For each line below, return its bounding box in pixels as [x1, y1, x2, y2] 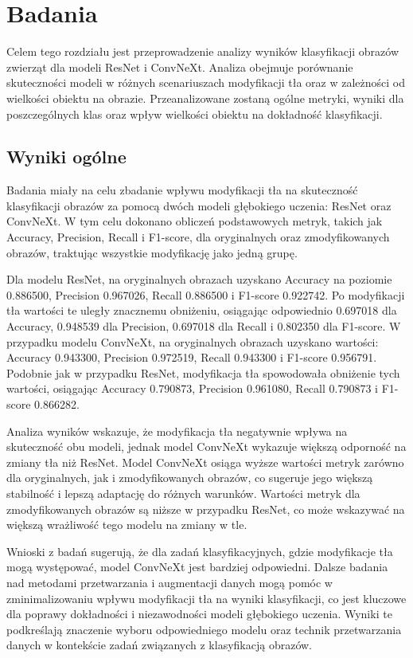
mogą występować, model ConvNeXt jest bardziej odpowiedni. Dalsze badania [6, 558, 388, 575]
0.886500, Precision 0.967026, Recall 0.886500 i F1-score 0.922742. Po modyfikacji [6, 286, 405, 303]
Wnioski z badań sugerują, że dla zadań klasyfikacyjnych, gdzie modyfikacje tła [6, 542, 393, 559]
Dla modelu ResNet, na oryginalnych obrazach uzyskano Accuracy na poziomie [6, 271, 392, 288]
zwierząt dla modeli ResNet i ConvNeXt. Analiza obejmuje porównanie [6, 58, 353, 75]
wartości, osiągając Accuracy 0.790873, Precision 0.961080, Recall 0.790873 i [6, 380, 378, 397]
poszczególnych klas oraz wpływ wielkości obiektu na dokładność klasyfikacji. [6, 105, 383, 122]
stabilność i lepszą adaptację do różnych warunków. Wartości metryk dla [6, 484, 360, 501]
